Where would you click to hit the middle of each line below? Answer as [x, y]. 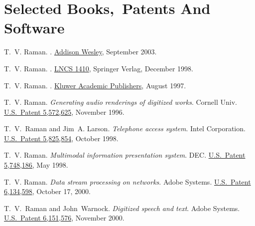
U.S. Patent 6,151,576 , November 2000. [64, 218]
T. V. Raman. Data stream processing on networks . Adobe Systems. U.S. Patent [127, 181]
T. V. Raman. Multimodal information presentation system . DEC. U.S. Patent [125, 155]
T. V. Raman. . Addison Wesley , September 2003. [80, 52]
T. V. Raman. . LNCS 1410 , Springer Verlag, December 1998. [99, 68]
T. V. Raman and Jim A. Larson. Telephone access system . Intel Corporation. [125, 128]
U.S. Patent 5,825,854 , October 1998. [61, 138]
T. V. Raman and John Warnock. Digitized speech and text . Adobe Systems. [122, 208]
